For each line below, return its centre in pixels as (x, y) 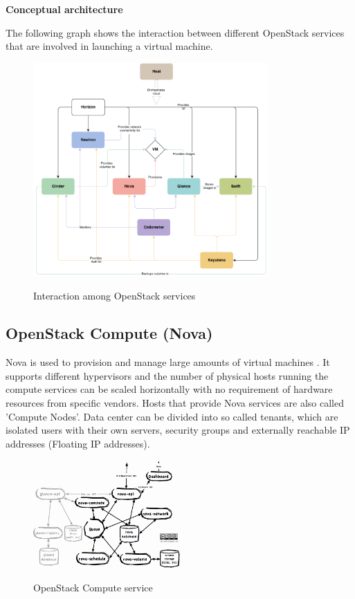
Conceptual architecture (64, 9)
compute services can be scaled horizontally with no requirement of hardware (169, 389)
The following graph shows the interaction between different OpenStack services (175, 32)
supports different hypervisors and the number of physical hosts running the (167, 375)
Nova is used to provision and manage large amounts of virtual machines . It (168, 362)
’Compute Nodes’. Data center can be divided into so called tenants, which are (172, 416)
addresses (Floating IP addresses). (78, 443)
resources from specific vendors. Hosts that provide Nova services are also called (175, 403)
